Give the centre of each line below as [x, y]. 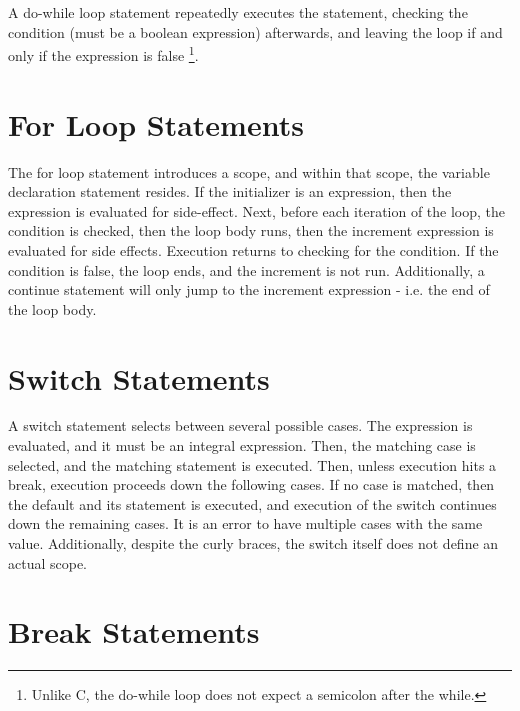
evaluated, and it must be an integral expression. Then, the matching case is [242, 445]
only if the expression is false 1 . [103, 53]
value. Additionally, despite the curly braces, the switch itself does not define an [253, 543]
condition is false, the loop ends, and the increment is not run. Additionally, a [246, 269]
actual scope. [48, 562]
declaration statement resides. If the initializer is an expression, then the [230, 191]
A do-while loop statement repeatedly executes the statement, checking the [238, 12]
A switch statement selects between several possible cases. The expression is [240, 425]
